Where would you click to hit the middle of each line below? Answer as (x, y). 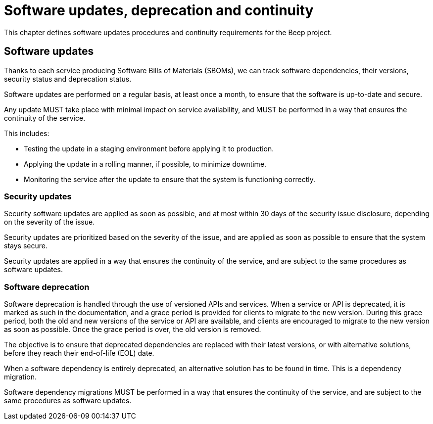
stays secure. (26, 246)
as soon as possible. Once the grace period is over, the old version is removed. (133, 330)
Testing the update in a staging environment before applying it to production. (149, 148)
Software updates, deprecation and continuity (159, 10)
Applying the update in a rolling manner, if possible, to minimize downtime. (145, 164)
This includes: (27, 133)
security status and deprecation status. (68, 79)
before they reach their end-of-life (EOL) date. (79, 353)
